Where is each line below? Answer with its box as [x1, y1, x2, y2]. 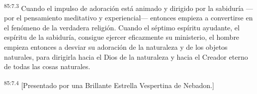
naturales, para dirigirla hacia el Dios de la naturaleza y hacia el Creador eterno [4, 51, 248, 62]
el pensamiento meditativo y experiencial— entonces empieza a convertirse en [16, 12, 253, 23]
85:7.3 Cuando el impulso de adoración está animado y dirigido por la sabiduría [4, 1, 244, 13]
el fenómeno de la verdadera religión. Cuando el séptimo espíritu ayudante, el [4, 22, 240, 32]
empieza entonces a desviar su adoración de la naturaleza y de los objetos [4, 42, 228, 52]
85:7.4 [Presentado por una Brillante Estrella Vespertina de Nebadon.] [4, 78, 214, 90]
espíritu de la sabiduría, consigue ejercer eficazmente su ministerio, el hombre [4, 32, 240, 42]
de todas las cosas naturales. [4, 61, 90, 72]
